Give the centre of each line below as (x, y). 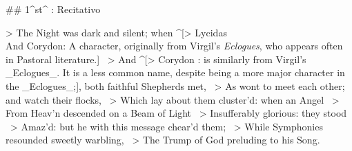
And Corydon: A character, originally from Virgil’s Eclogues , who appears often (174, 46)
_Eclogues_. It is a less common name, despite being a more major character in (175, 72)
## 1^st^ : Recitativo (53, 9)
